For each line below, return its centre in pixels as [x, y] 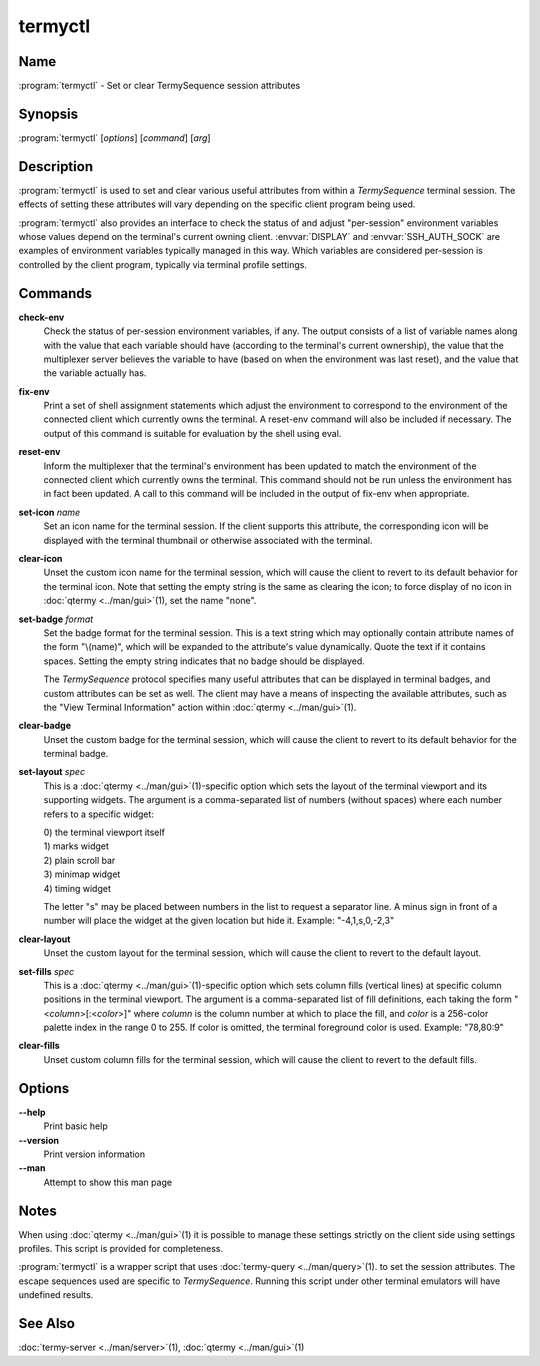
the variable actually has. [95, 373]
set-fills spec [46, 971]
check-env [41, 317]
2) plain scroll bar [79, 860]
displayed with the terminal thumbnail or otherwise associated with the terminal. [208, 540]
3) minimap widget [82, 874]
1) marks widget [76, 846]
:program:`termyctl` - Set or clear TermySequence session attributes [159, 86]
